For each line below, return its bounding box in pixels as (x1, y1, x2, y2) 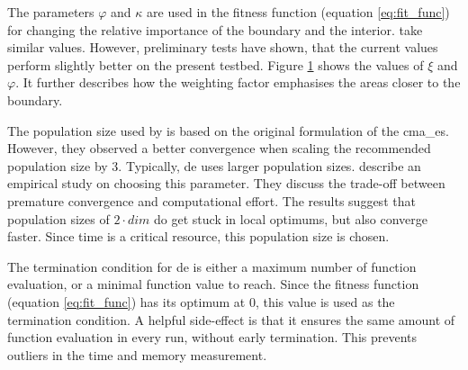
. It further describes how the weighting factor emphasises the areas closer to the (15, 73, 461, 92)
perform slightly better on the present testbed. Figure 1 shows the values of (7, 55, 424, 74)
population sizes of (7, 209, 110, 228)
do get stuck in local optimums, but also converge (154, 209, 428, 228)
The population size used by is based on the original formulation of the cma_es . (7, 121, 449, 140)
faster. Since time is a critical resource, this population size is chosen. (7, 227, 390, 246)
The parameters (7, 3, 94, 21)
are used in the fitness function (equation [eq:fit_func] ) (147, 3, 450, 21)
